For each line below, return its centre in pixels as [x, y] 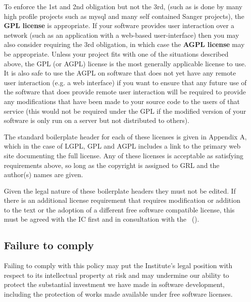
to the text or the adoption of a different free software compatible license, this [119, 209]
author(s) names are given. [44, 174]
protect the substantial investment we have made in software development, [114, 284]
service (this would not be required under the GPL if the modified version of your [125, 111]
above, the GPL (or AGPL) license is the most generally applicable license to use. [125, 63]
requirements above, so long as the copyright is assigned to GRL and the [112, 165]
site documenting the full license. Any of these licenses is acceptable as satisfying [124, 155]
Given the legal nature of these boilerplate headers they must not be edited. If [120, 190]
